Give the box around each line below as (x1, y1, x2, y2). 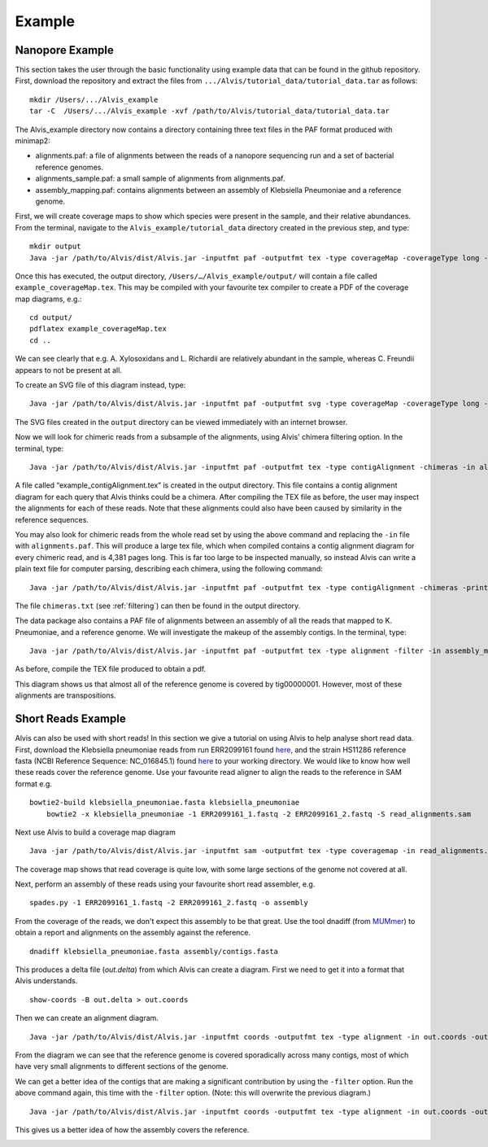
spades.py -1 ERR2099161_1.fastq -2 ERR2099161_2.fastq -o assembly (29, 898, 308, 908)
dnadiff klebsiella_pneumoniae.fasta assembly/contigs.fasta (29, 947, 278, 956)
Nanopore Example (15, 43, 114, 57)
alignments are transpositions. (15, 690, 117, 700)
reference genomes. (35, 162, 103, 172)
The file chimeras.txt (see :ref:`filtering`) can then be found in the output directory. (15, 601, 301, 611)
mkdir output (29, 242, 81, 252)
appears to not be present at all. (15, 365, 122, 374)
